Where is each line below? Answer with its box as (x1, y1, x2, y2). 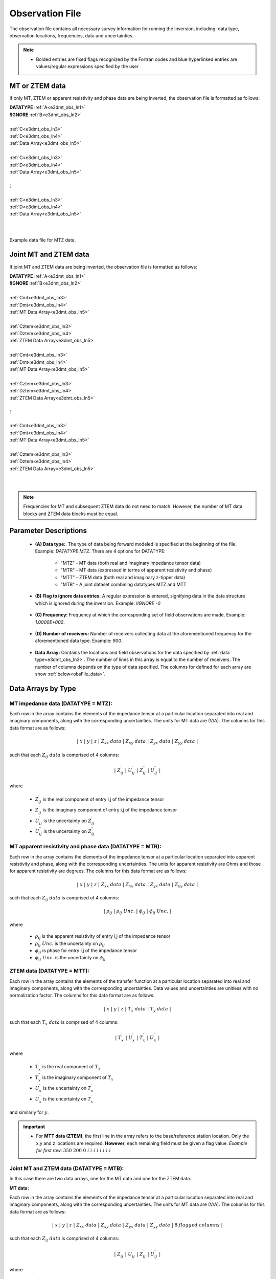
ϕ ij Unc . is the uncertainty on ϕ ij (35, 955, 106, 962)
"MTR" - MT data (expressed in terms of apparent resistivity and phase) (60, 567, 212, 573)
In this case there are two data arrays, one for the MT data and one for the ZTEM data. (9, 1176, 192, 1182)
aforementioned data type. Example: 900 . (35, 637, 123, 644)
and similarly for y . (9, 1109, 49, 1115)
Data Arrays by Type (9, 684, 76, 693)
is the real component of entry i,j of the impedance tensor (42, 796, 165, 802)
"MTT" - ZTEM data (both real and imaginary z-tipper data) (60, 574, 186, 580)
